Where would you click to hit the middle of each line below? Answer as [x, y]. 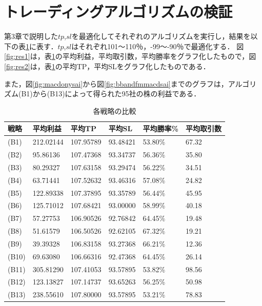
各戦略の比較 [115, 110]
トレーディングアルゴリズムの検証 [118, 12]
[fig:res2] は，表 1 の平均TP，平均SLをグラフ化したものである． [107, 66]
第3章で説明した [31, 36]
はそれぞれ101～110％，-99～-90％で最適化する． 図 [158, 46]
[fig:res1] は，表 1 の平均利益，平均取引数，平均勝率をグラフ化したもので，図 [130, 56]
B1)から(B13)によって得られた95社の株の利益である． [111, 94]
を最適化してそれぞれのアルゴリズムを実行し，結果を [161, 36]
